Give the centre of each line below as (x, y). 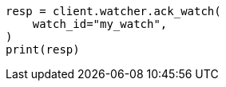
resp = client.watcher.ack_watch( (113, 11)
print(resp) (43, 49)
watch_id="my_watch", (100, 24)
